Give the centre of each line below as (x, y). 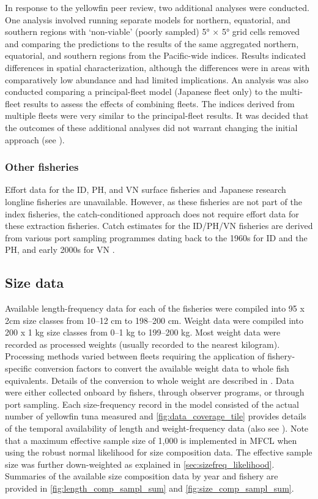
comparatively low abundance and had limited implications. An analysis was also (157, 79)
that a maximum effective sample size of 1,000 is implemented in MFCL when (151, 440)
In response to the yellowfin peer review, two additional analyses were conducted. (157, 7)
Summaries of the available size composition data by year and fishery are (142, 476)
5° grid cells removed (261, 32)
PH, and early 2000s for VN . (60, 249)
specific (19, 368)
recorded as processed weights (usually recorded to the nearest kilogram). (142, 344)
